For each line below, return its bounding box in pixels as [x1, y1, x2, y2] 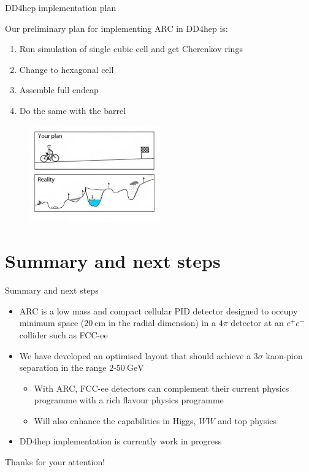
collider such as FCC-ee [19, 328, 108, 341]
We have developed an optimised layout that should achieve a [19, 349, 251, 362]
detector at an [231, 316, 284, 329]
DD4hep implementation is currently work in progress [19, 435, 222, 447]
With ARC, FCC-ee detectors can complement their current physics [34, 381, 289, 394]
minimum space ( [19, 316, 85, 329]
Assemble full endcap [19, 83, 99, 96]
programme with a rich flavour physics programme [34, 394, 224, 406]
